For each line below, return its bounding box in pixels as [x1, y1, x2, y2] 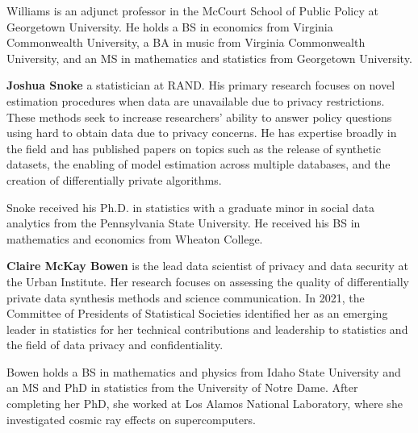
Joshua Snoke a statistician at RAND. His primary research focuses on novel [6, 77, 395, 94]
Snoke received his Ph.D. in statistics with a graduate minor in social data [6, 198, 374, 215]
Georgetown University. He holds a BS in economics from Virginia [6, 18, 333, 35]
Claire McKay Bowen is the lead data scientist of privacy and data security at [6, 257, 408, 274]
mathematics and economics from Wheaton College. [6, 230, 263, 247]
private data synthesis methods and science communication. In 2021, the [6, 289, 365, 306]
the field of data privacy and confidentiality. [6, 336, 224, 353]
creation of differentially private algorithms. [6, 171, 222, 188]
